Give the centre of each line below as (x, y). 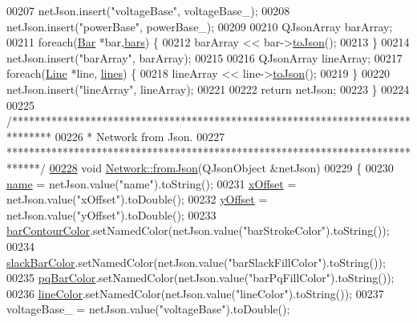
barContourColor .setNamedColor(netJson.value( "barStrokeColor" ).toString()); (198, 230)
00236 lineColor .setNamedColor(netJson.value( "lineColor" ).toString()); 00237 (195, 293)
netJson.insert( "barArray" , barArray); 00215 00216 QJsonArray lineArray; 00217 (204, 57)
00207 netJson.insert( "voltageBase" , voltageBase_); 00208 (148, 10)
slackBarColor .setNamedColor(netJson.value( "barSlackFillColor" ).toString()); (196, 262)
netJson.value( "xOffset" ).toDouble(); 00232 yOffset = (137, 199)
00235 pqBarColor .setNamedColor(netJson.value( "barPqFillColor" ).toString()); (200, 278)
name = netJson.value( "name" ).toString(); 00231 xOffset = (152, 183)
